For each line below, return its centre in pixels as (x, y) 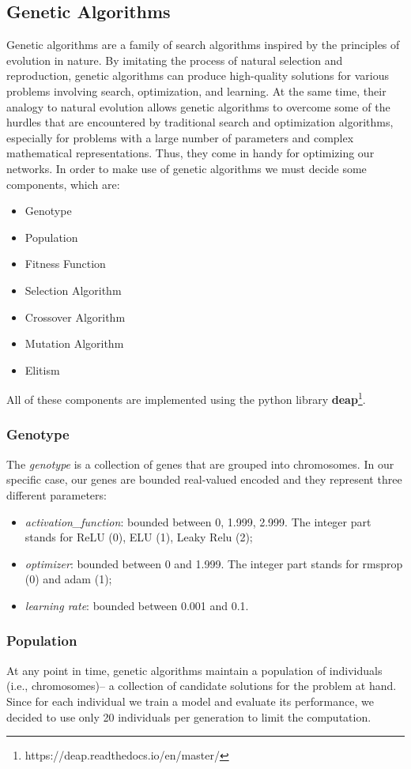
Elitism (42, 369)
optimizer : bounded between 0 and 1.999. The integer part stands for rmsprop (214, 563)
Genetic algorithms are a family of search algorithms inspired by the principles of (203, 45)
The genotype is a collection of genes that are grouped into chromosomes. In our (200, 464)
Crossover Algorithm (75, 317)
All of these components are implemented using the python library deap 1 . (186, 398)
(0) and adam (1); (68, 579)
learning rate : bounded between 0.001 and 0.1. (137, 605)
